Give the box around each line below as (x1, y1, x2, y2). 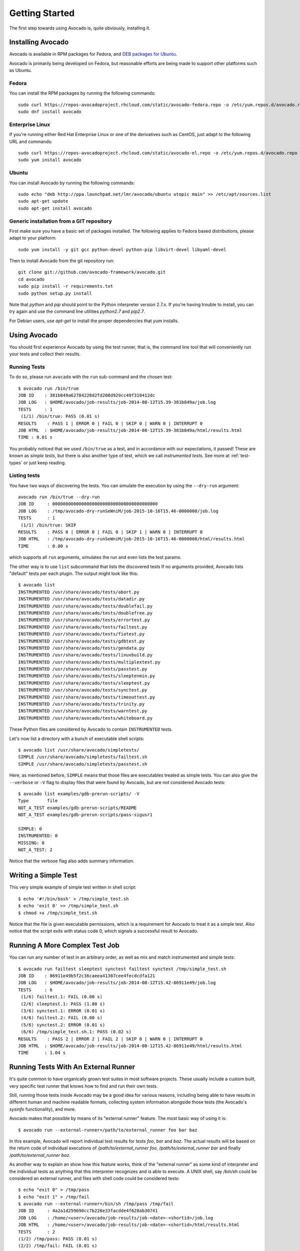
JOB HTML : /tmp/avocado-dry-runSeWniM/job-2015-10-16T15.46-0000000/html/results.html (18, 536, 245, 542)
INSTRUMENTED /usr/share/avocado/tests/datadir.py (18, 596, 145, 602)
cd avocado (18, 276, 45, 282)
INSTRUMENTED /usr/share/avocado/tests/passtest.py (18, 666, 147, 672)
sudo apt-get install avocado (18, 205, 92, 211)
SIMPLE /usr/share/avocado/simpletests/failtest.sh (18, 754, 147, 760)
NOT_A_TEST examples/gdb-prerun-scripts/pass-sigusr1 (18, 812, 152, 818)
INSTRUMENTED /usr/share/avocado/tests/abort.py (18, 589, 139, 595)
